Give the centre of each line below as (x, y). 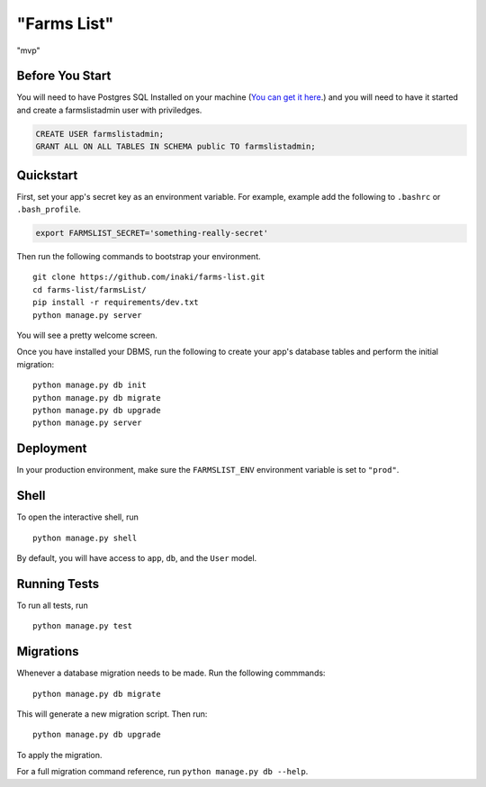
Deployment (52, 449)
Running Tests (58, 584)
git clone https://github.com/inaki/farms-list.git (149, 277)
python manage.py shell (85, 538)
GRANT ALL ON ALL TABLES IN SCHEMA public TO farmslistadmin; (175, 147)
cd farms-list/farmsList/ (90, 289)
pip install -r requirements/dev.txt (116, 303)
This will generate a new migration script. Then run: (112, 714)
